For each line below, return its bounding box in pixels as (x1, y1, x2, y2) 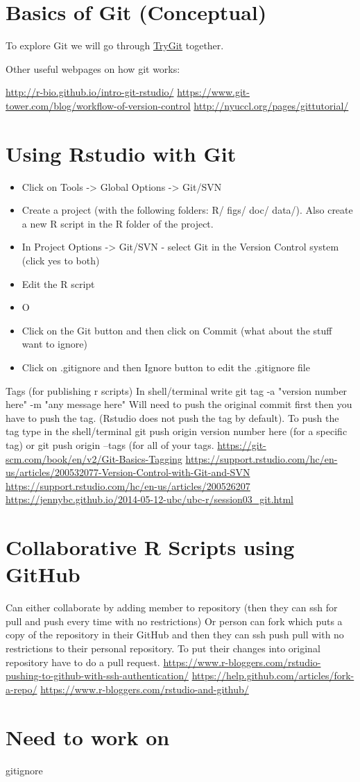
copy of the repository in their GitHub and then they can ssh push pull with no (6, 627, 344, 642)
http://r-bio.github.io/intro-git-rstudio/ (6, 85, 174, 99)
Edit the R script (22, 276, 95, 291)
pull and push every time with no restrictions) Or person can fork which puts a (6, 613, 343, 628)
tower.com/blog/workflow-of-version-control (6, 98, 191, 112)
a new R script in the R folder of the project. (22, 216, 214, 230)
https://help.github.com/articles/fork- (191, 668, 354, 683)
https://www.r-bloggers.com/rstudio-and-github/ (40, 681, 249, 696)
